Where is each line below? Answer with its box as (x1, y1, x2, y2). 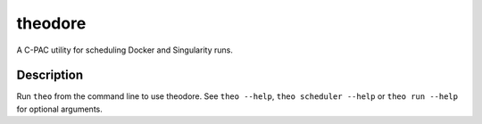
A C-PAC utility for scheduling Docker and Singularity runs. (16, 45, 234, 55)
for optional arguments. (16, 103, 103, 114)
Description (16, 68, 84, 83)
